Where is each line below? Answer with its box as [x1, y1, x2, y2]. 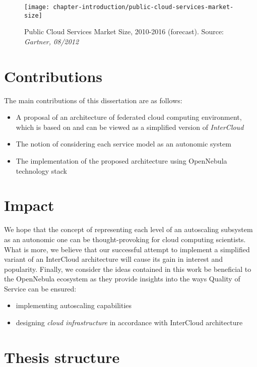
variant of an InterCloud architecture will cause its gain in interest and [4, 254, 223, 264]
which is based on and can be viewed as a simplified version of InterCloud [16, 121, 244, 132]
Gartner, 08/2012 [24, 36, 79, 46]
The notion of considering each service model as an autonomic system [16, 138, 231, 149]
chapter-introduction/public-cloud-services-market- [53, 4, 234, 11]
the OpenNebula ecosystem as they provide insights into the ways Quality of [4, 273, 240, 284]
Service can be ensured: [4, 283, 77, 293]
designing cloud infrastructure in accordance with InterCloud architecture [16, 317, 243, 328]
